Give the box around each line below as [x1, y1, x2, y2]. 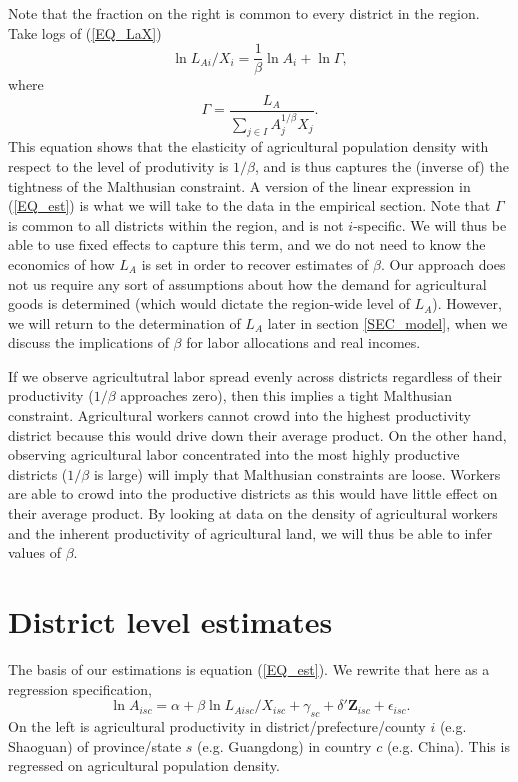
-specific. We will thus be [353, 214, 507, 235]
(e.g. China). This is [386, 735, 510, 756]
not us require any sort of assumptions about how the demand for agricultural [8, 273, 487, 294]
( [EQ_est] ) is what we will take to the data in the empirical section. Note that [8, 195, 491, 216]
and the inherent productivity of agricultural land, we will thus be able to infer [8, 522, 493, 543]
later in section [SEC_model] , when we [267, 312, 508, 333]
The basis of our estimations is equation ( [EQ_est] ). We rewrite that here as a [8, 658, 490, 679]
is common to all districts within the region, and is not [8, 214, 344, 235]
